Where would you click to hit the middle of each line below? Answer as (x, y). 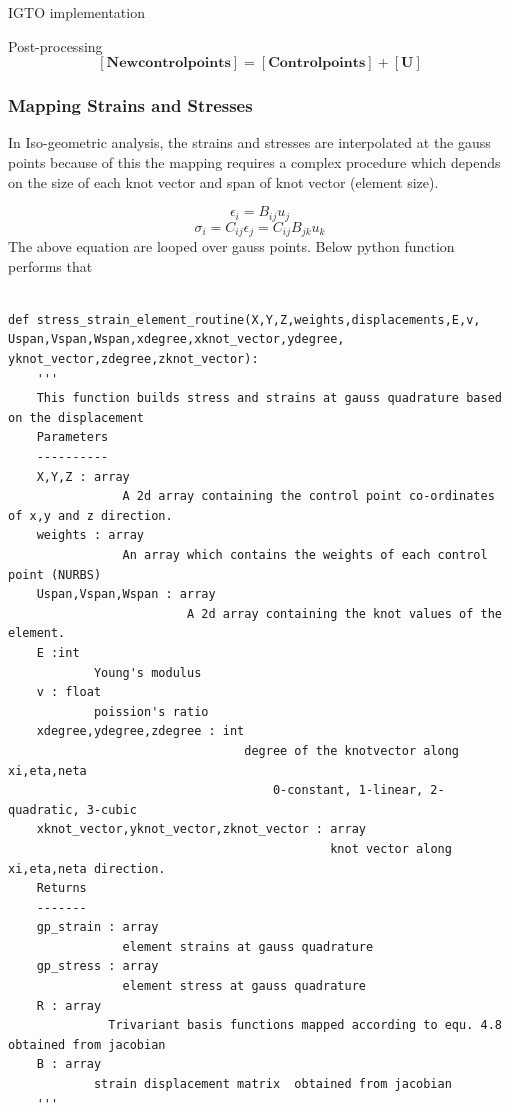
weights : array (90, 535)
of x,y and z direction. (90, 515)
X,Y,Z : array (83, 476)
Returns (61, 888)
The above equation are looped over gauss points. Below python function (231, 246)
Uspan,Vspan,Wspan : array (126, 594)
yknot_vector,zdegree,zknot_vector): (133, 359)
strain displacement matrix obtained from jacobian (272, 1084)
